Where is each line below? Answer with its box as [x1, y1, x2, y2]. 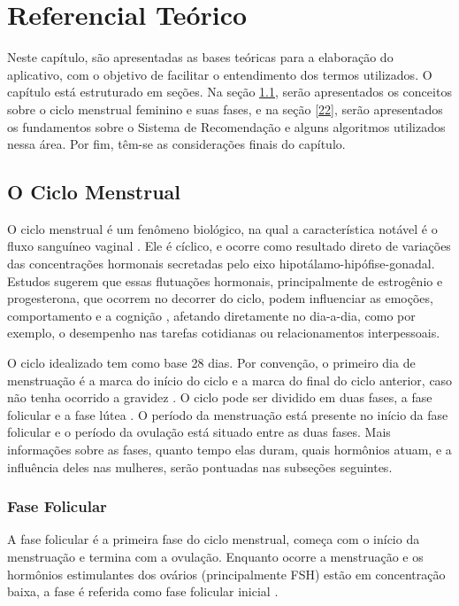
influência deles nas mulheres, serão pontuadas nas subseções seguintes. [7, 457, 393, 476]
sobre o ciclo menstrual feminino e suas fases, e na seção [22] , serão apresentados [7, 99, 443, 118]
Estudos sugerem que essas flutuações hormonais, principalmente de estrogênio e [7, 271, 443, 290]
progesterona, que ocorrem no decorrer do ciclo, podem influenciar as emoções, [7, 289, 433, 307]
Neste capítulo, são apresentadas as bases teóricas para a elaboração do [7, 48, 394, 66]
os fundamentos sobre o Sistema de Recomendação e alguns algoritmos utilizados [7, 117, 446, 136]
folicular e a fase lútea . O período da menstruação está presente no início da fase [7, 405, 448, 423]
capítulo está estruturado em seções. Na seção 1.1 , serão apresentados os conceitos [7, 82, 452, 101]
